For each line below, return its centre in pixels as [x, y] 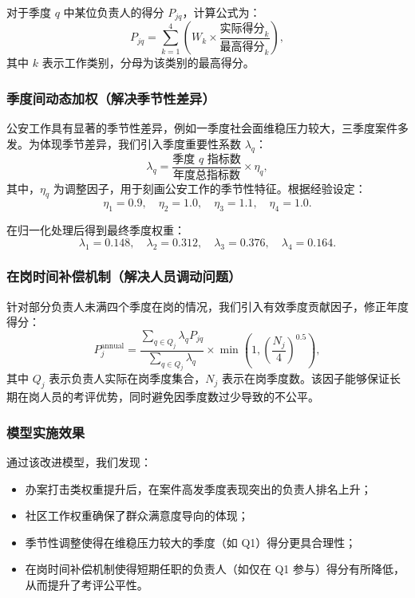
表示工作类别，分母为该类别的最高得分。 [148, 63]
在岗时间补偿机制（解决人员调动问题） [124, 276]
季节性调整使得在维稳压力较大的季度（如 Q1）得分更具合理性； [191, 542]
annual [113, 346]
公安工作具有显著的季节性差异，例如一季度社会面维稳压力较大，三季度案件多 [207, 128]
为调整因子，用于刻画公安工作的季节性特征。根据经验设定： [209, 188]
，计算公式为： [221, 12]
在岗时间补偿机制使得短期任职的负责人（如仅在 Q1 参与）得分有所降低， [215, 569]
